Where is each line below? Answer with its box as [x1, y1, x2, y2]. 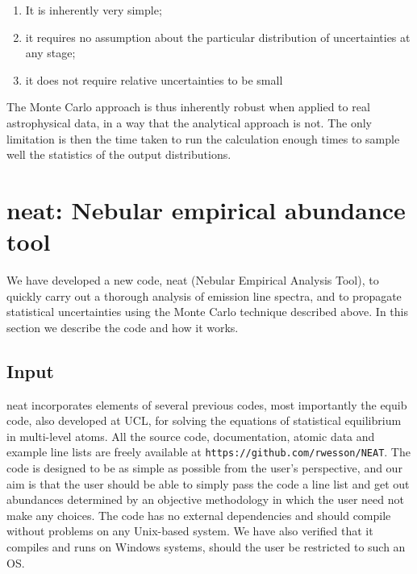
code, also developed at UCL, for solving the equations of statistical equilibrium [6, 412, 402, 429]
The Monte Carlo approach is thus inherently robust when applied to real [6, 98, 370, 115]
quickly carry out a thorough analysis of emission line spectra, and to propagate [6, 287, 402, 304]
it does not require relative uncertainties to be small [25, 71, 283, 88]
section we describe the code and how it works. [6, 318, 239, 335]
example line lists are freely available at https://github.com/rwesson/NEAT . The [6, 443, 411, 460]
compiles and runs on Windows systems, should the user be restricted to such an [6, 539, 406, 555]
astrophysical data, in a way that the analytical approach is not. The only [6, 114, 372, 131]
